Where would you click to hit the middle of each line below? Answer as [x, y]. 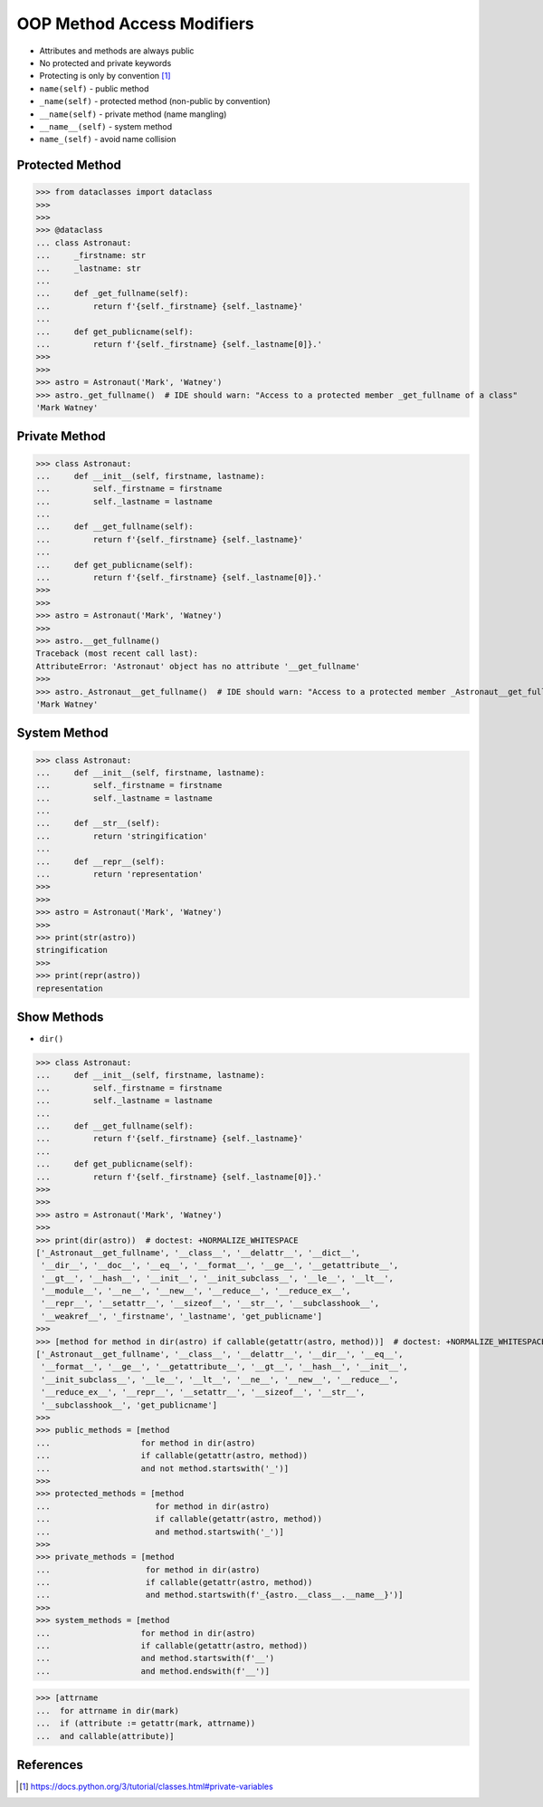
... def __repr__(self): [100, 861]
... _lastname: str [89, 268]
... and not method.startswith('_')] [162, 1468]
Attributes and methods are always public [117, 51]
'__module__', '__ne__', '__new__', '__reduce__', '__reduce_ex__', [196, 1291]
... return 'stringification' [122, 836]
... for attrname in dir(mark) [108, 1711]
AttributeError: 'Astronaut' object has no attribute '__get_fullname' [198, 666]
